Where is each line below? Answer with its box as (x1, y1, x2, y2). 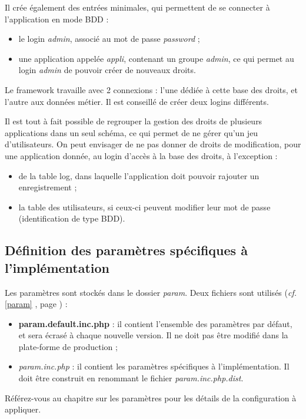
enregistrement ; (18, 181, 77, 193)
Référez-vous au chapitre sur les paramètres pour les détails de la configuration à (5, 391, 297, 404)
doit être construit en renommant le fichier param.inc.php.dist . (18, 372, 244, 384)
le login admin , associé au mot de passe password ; (18, 32, 200, 45)
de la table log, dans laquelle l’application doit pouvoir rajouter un (18, 169, 260, 182)
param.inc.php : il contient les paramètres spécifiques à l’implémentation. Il (18, 360, 290, 372)
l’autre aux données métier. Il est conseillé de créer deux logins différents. (5, 95, 269, 107)
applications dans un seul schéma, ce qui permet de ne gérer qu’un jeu (5, 126, 258, 138)
